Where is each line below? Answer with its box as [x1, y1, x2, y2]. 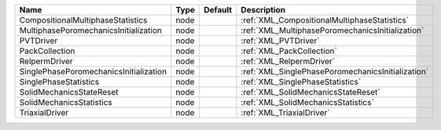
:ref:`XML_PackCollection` [241, 45, 337, 56]
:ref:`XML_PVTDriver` [241, 35, 320, 46]
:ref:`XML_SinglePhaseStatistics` [241, 77, 362, 87]
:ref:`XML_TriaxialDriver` [241, 107, 330, 117]
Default [204, 5, 232, 15]
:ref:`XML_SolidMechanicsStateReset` [241, 87, 380, 97]
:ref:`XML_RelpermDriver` [241, 56, 336, 67]
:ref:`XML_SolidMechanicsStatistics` [241, 97, 375, 107]
